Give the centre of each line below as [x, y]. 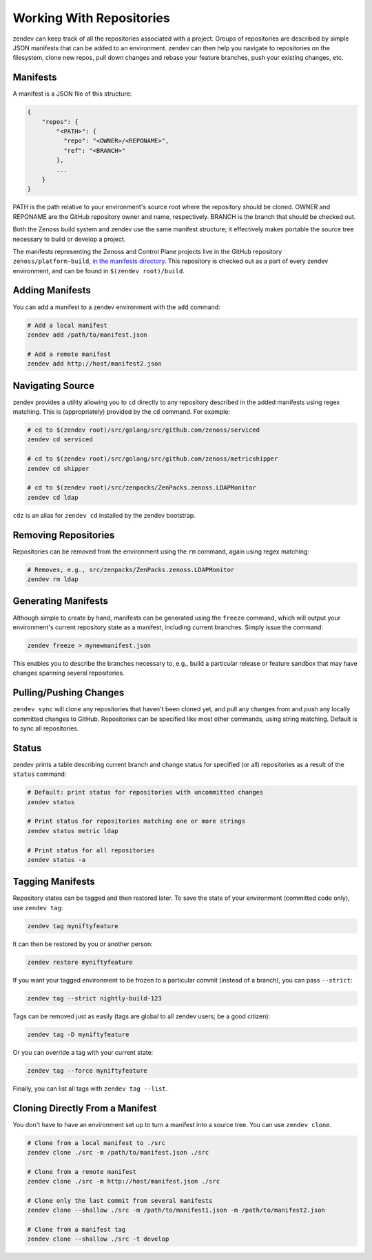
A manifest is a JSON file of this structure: [72, 94]
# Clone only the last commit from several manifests [120, 1200]
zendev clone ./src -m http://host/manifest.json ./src [124, 1182]
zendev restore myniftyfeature [80, 962]
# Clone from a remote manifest [82, 1172]
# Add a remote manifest [69, 354]
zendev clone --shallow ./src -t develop [98, 1239]
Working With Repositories [91, 18]
